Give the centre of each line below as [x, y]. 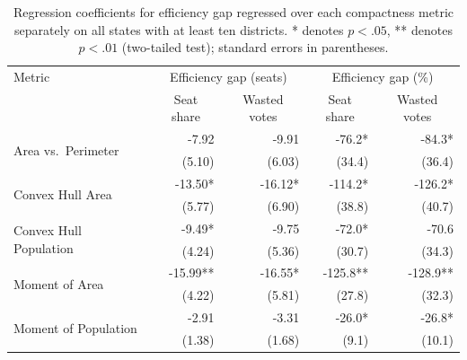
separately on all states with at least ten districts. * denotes [179, 29]
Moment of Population [75, 328]
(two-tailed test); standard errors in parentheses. [255, 47]
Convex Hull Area [63, 194]
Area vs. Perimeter [66, 149]
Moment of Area [59, 283]
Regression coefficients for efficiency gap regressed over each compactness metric [233, 12]
